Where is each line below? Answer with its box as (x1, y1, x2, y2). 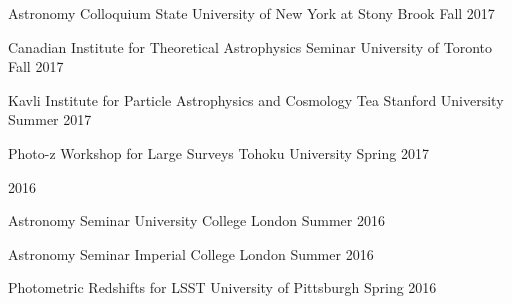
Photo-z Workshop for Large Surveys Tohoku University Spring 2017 (8, 142, 429, 163)
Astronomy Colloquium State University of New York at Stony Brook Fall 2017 (8, 3, 495, 23)
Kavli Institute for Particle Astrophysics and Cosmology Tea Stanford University (8, 89, 504, 110)
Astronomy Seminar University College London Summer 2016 (8, 210, 385, 231)
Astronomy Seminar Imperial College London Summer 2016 (8, 243, 374, 264)
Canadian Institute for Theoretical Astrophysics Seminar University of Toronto (8, 36, 493, 57)
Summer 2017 (8, 109, 92, 130)
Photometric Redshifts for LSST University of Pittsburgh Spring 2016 (8, 277, 437, 298)
